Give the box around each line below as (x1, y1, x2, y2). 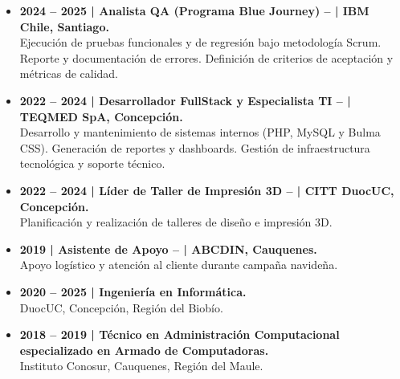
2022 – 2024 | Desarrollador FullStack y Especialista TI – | (19, 92, 351, 108)
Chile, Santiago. (19, 18, 109, 35)
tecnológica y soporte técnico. (19, 155, 165, 172)
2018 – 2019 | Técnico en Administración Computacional (19, 326, 340, 343)
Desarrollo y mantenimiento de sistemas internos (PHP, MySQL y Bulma (19, 124, 381, 141)
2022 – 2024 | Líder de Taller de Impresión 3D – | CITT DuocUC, (19, 181, 394, 198)
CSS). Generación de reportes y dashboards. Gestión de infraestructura (19, 139, 370, 156)
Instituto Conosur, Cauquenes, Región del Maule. (19, 357, 263, 374)
